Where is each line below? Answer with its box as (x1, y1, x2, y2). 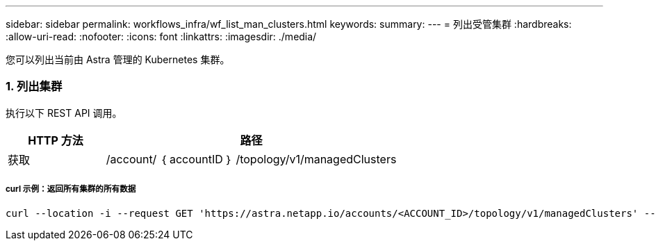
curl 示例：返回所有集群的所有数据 (6, 184, 136, 195)
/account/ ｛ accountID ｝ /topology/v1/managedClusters (106, 151, 397, 166)
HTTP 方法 (28, 133, 83, 147)
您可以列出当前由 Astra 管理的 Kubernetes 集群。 (6, 54, 230, 65)
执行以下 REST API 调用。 (6, 106, 122, 119)
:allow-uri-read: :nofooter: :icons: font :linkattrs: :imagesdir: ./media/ (6, 31, 317, 42)
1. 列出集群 (6, 79, 63, 94)
